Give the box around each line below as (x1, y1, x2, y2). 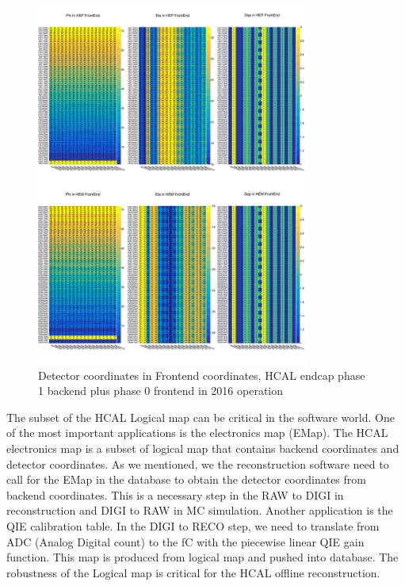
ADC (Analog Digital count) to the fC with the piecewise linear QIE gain (6, 533, 365, 550)
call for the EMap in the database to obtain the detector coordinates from (6, 471, 366, 488)
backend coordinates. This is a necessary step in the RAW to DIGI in (6, 486, 344, 503)
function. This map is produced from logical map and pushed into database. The (6, 549, 399, 565)
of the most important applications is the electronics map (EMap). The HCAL (6, 424, 388, 441)
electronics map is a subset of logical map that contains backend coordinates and (6, 440, 399, 457)
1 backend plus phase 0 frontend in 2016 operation (38, 382, 284, 399)
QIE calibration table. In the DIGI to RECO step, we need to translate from (6, 518, 380, 534)
